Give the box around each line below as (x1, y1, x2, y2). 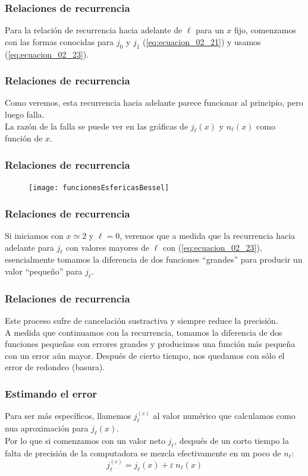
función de (5, 132, 43, 144)
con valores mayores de (65, 241, 150, 253)
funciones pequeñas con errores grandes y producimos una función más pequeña (5, 338, 296, 350)
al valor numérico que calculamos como (153, 409, 296, 422)
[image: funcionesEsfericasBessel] (29, 184, 169, 193)
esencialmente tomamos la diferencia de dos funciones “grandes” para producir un (5, 253, 303, 266)
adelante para (5, 241, 54, 253)
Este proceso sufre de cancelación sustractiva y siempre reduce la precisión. (5, 314, 278, 327)
